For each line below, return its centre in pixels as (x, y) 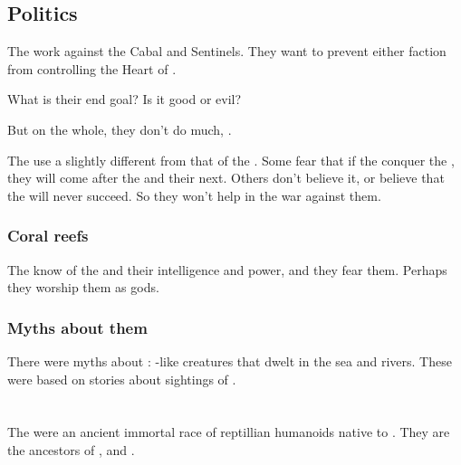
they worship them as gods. (83, 287)
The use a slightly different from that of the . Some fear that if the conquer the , (231, 160)
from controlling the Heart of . (92, 68)
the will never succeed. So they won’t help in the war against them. (194, 195)
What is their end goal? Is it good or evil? (125, 99)
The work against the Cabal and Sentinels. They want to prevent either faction (227, 51)
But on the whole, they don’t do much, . (120, 129)
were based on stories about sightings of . (122, 379)
